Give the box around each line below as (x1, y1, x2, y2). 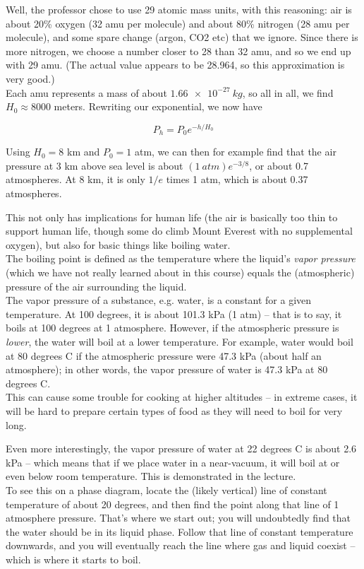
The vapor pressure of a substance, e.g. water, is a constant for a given (6, 293, 312, 307)
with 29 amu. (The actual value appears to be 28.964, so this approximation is (6, 57, 345, 72)
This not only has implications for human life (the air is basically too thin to (6, 209, 338, 224)
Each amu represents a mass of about (6, 85, 167, 100)
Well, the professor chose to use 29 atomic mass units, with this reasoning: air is (6, 2, 352, 16)
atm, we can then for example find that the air (134, 144, 336, 159)
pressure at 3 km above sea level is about (6, 158, 183, 172)
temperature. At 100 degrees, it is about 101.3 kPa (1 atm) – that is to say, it (6, 306, 342, 321)
